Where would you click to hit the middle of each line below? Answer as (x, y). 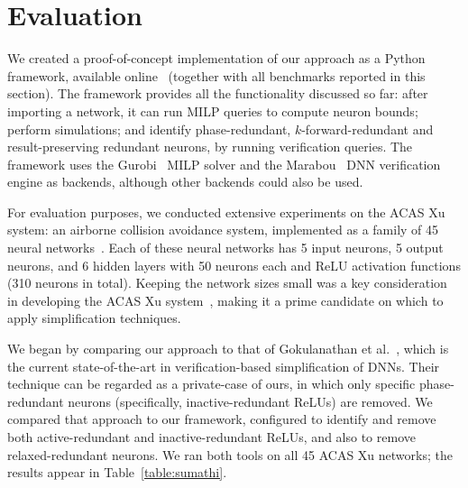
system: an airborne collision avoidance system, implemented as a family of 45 (223, 230)
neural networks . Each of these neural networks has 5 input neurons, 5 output (225, 248)
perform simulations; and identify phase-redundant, (149, 129)
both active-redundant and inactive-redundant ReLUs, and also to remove (211, 437)
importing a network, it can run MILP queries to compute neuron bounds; (213, 110)
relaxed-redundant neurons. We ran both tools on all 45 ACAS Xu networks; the (230, 454)
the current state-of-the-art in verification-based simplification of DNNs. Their (224, 366)
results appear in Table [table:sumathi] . (117, 472)
